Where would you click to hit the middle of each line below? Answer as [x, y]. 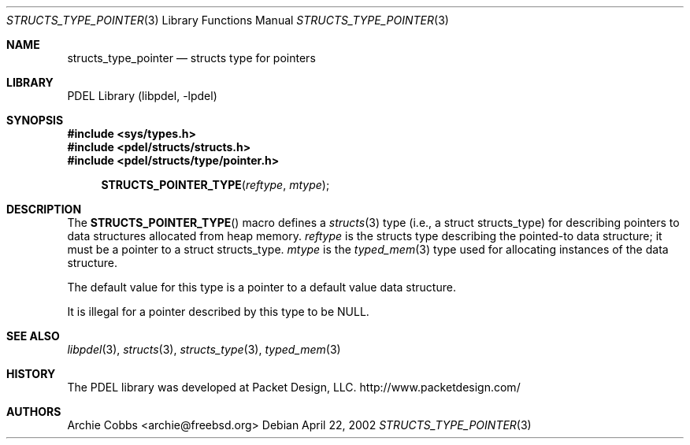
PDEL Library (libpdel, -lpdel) [142, 96]
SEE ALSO [33, 336]
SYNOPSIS [35, 120]
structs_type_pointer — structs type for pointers [191, 58]
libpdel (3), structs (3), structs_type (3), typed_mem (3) [204, 349]
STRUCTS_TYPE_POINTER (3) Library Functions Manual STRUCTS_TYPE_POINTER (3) [228, 20]
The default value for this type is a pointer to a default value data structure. [262, 287]
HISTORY [31, 374]
